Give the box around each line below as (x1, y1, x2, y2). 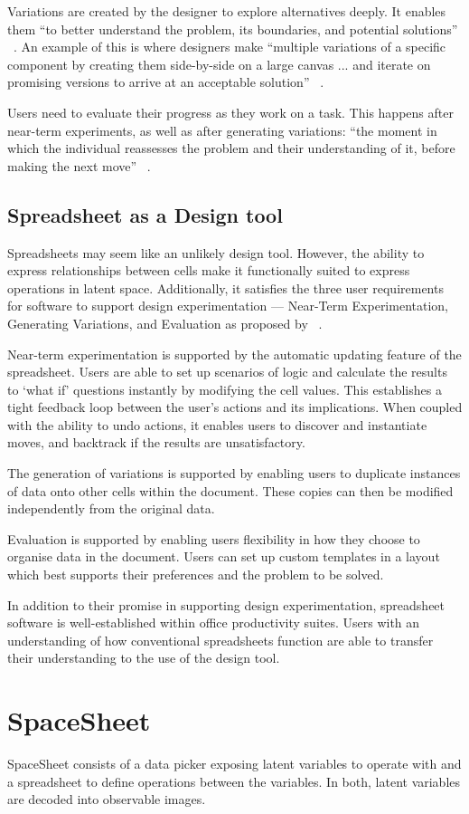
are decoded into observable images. (7, 790, 206, 809)
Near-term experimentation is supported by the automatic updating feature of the (7, 344, 462, 363)
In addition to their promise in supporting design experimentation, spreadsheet (7, 595, 446, 614)
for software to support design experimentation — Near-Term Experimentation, (7, 296, 448, 315)
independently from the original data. (7, 499, 215, 518)
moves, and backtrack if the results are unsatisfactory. (7, 433, 305, 452)
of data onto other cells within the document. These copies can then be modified (7, 481, 454, 500)
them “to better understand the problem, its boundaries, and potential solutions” (7, 19, 458, 38)
